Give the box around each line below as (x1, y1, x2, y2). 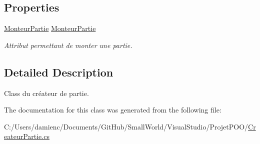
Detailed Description (4, 64, 113, 79)
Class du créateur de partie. (4, 87, 89, 98)
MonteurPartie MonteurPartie (4, 23, 96, 33)
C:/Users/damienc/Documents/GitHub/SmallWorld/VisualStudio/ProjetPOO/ (4, 121, 248, 131)
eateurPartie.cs (4, 131, 49, 141)
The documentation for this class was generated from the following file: (4, 104, 221, 115)
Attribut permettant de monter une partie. (4, 39, 132, 50)
